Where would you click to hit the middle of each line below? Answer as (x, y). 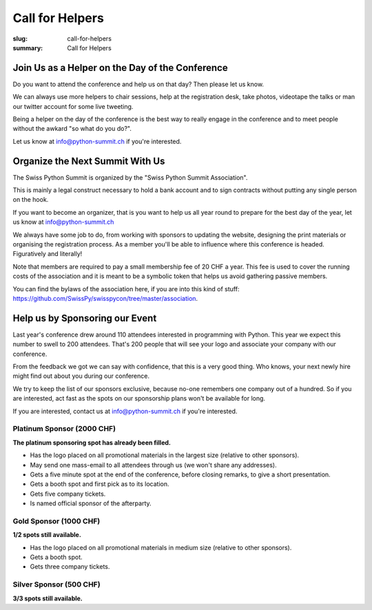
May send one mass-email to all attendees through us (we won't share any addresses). (153, 465)
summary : (28, 48)
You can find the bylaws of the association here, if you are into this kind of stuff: (126, 288)
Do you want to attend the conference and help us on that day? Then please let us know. (138, 84)
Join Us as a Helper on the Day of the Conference (120, 68)
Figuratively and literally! (48, 254)
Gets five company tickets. (68, 494)
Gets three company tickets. (70, 567)
